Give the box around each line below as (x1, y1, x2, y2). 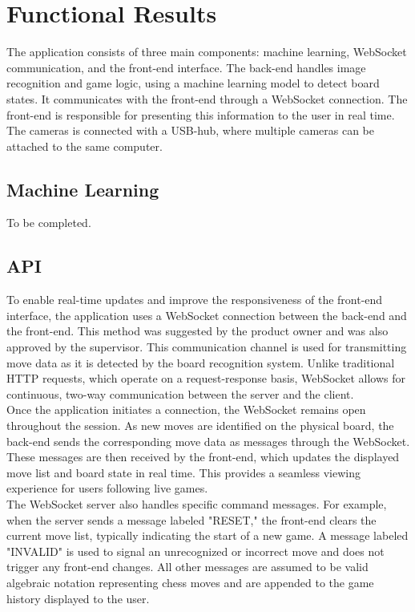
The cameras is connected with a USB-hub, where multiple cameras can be (6, 122, 374, 139)
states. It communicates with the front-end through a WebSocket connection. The (6, 90, 408, 107)
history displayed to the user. (6, 590, 150, 606)
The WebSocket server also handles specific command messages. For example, (6, 496, 387, 512)
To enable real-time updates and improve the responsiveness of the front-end (6, 291, 383, 308)
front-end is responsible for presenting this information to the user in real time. (6, 106, 395, 123)
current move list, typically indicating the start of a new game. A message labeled (6, 527, 409, 544)
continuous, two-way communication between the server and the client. (6, 385, 354, 402)
